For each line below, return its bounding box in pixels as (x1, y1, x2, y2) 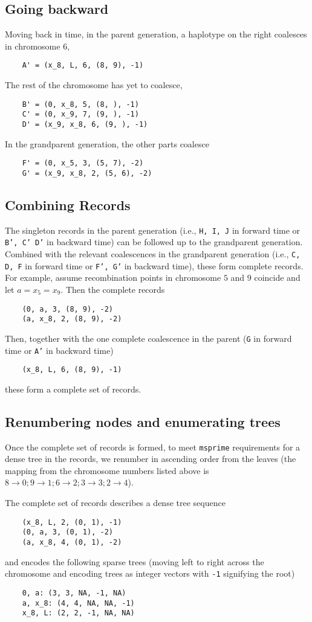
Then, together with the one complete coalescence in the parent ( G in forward (5, 332, 292, 344)
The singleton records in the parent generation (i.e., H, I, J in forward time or (5, 223, 301, 236)
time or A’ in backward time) (5, 344, 114, 356)
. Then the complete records (60, 283, 165, 295)
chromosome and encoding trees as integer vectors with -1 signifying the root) (5, 567, 295, 580)
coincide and (254, 271, 301, 284)
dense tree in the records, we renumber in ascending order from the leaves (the (5, 452, 296, 465)
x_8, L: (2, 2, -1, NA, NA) (22, 609, 135, 618)
